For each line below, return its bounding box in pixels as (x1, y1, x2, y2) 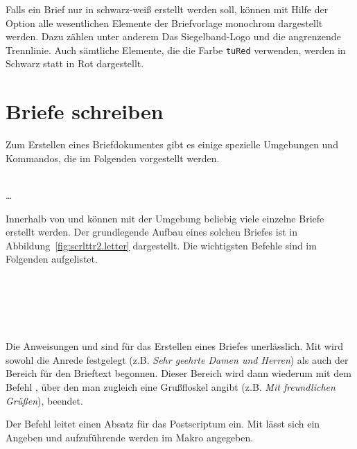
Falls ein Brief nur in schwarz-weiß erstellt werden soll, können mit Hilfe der (6, 2, 329, 16)
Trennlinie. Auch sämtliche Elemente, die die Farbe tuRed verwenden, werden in (6, 42, 346, 57)
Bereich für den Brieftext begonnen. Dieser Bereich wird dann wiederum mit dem (6, 366, 351, 380)
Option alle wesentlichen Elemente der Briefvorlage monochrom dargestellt (6, 15, 323, 30)
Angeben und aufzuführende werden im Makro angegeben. (6, 430, 254, 444)
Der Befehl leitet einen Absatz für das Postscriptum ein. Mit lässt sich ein (6, 416, 320, 431)
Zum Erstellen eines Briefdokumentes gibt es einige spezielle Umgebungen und (6, 137, 338, 152)
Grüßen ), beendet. (6, 393, 83, 407)
